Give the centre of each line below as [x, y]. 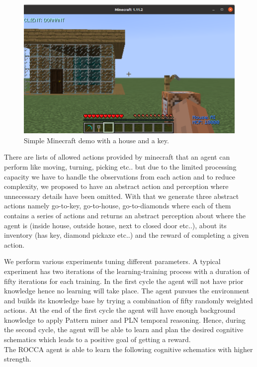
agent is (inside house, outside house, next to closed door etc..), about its [115, 225]
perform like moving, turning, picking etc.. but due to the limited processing [120, 166]
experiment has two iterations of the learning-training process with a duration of [127, 271]
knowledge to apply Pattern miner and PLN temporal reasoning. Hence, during [125, 320]
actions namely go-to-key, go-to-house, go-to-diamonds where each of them [118, 206]
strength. [18, 359]
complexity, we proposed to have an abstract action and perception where [116, 186]
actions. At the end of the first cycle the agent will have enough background [120, 310]
